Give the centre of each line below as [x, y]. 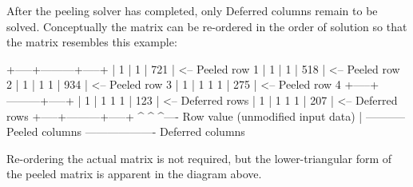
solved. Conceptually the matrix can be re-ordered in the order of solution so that [207, 26]
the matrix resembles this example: [92, 42]
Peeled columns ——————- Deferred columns [126, 131]
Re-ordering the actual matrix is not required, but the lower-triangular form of [199, 158]
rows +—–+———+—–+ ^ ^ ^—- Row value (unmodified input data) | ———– [206, 115]
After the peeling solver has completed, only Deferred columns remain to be [192, 10]
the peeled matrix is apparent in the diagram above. [134, 174]
